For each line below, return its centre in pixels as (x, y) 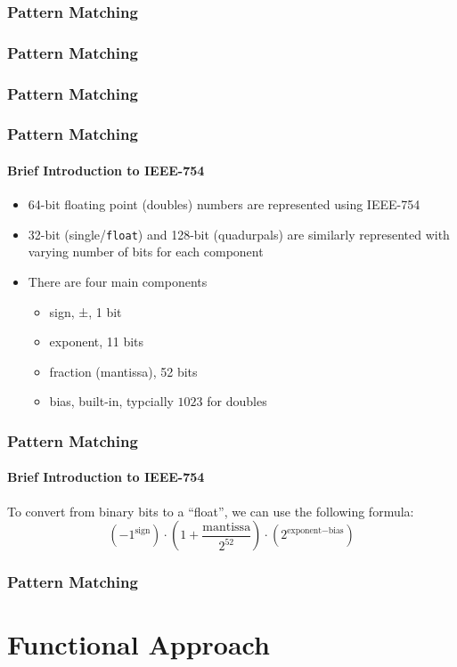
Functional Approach (139, 644)
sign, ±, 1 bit (86, 311)
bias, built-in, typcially (111, 401)
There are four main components (118, 282)
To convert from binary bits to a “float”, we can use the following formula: (211, 511)
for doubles (237, 401)
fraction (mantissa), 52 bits (123, 371)
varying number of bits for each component (146, 252)
